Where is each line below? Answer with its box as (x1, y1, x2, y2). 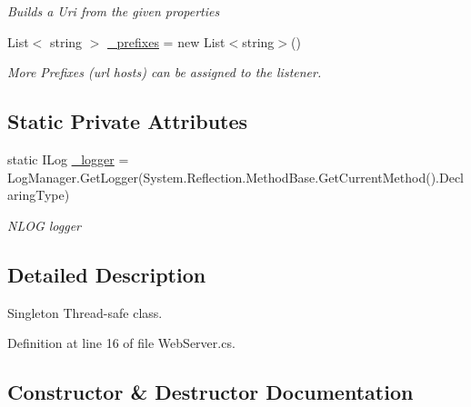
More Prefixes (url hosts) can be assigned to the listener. (7, 63, 322, 82)
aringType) (7, 185, 70, 204)
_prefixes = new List (107, 32, 225, 51)
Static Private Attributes (7, 107, 248, 135)
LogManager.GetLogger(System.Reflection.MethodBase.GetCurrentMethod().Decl (7, 167, 465, 186)
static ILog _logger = (7, 149, 129, 168)
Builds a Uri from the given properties (7, 2, 220, 20)
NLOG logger (7, 215, 82, 234)
